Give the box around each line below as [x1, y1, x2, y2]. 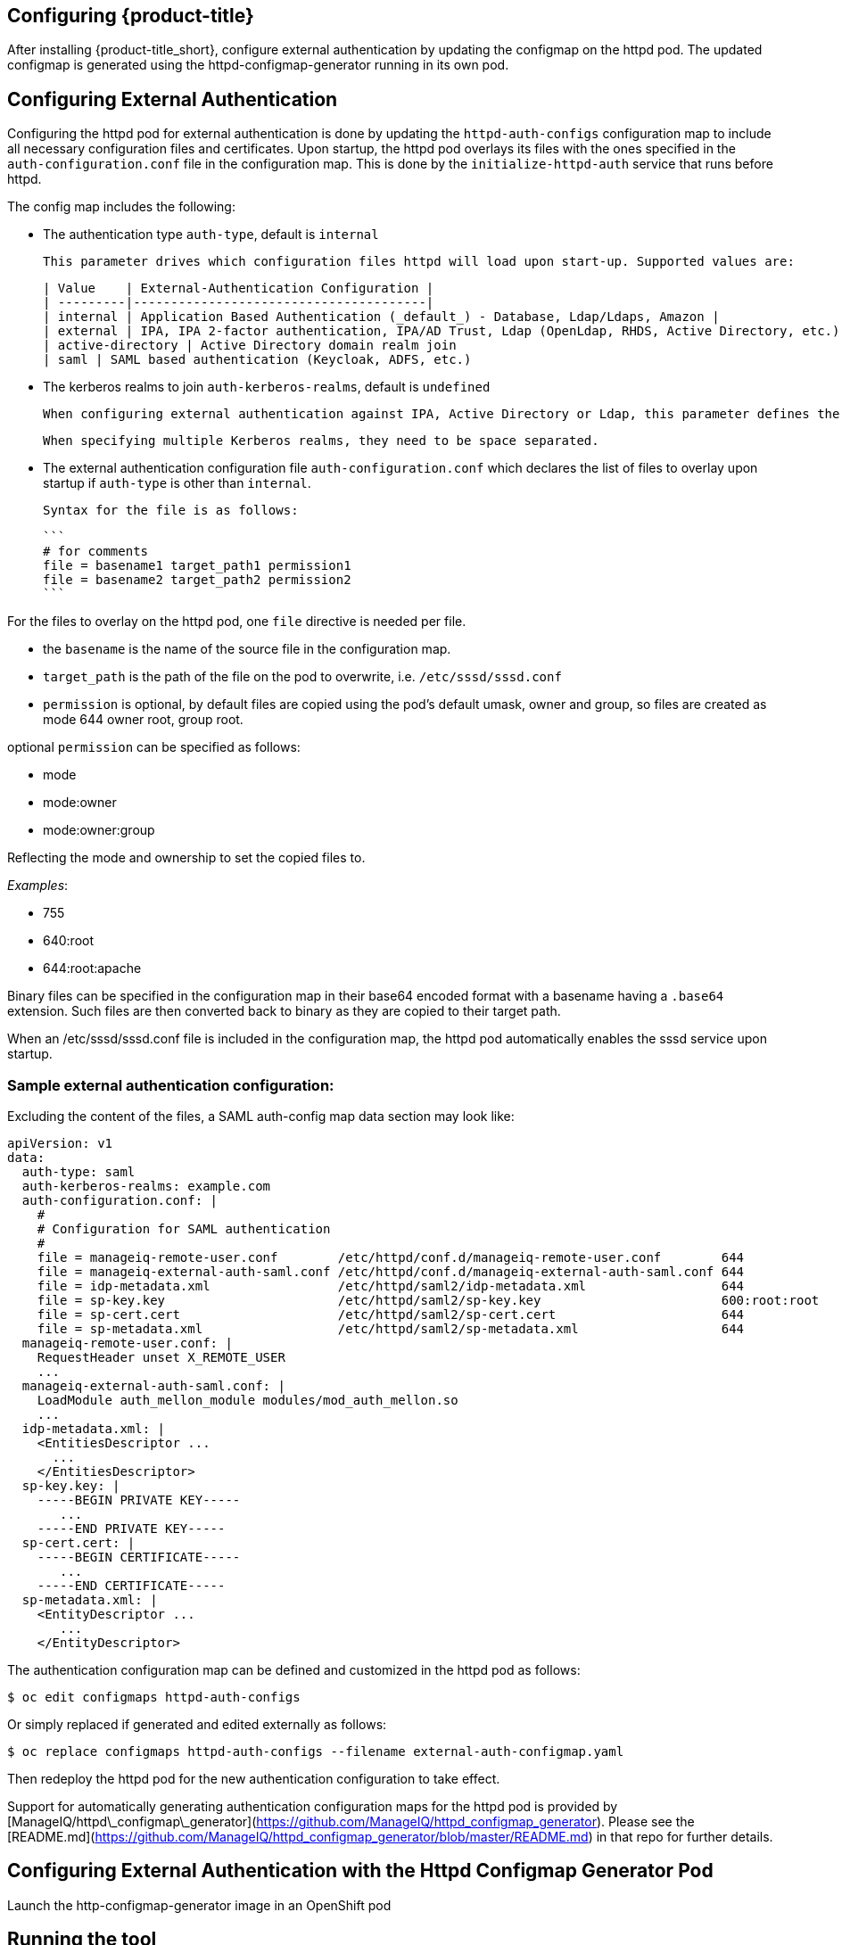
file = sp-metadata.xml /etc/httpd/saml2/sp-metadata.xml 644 [37, 1322, 745, 1337]
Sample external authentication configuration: [7, 1076, 334, 1094]
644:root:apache [43, 960, 142, 977]
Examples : [7, 878, 69, 894]
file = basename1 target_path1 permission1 [43, 558, 351, 573]
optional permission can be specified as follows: [7, 739, 301, 755]
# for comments [43, 544, 149, 559]
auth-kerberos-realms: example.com [21, 1179, 271, 1194]
